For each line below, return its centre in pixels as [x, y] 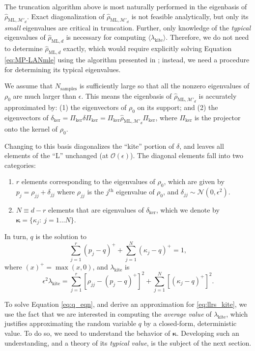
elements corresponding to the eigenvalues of [88, 181]
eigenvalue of [135, 192]
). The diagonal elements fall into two [187, 155]
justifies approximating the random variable [70, 323]
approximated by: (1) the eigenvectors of [66, 107]
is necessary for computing [106, 37]
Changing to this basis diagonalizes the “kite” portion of [89, 146]
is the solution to [61, 236]
